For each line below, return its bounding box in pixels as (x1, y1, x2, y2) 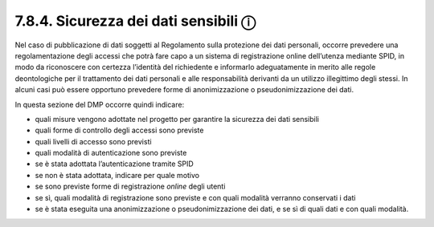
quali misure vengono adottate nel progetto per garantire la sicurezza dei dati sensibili (35, 114, 319, 124)
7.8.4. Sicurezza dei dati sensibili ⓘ (14, 12, 256, 30)
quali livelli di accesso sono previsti (35, 136, 152, 146)
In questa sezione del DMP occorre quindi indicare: (14, 99, 185, 109)
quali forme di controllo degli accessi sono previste (35, 125, 204, 136)
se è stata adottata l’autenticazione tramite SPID (35, 159, 194, 168)
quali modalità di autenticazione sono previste (35, 148, 187, 158)
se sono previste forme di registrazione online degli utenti (35, 181, 226, 192)
